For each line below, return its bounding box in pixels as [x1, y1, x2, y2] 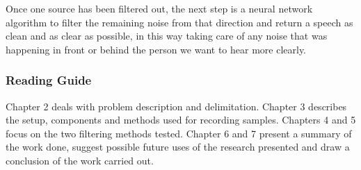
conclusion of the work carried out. [6, 153, 154, 167]
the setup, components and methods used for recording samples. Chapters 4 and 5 [6, 112, 356, 127]
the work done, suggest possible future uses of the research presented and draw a [6, 139, 350, 154]
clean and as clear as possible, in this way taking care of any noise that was [6, 28, 328, 43]
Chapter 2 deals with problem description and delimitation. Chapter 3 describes [6, 99, 347, 113]
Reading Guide [6, 71, 92, 89]
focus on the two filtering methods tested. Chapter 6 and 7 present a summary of [6, 126, 352, 140]
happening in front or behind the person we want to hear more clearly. [6, 42, 307, 56]
